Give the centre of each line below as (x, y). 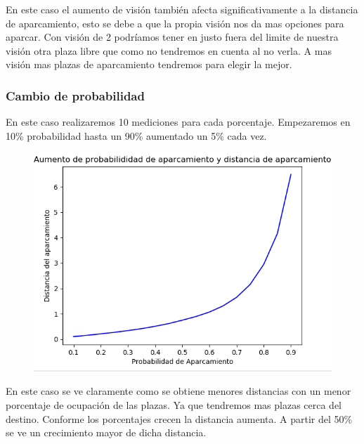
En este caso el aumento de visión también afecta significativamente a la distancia (182, 9)
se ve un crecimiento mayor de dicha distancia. (106, 432)
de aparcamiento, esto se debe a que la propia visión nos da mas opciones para (175, 23)
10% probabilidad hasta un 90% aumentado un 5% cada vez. (136, 135)
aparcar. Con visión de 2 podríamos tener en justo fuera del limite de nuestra (172, 37)
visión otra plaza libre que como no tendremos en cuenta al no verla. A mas (169, 50)
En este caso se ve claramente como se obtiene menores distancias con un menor (178, 391)
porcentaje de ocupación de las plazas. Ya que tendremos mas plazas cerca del (174, 405)
